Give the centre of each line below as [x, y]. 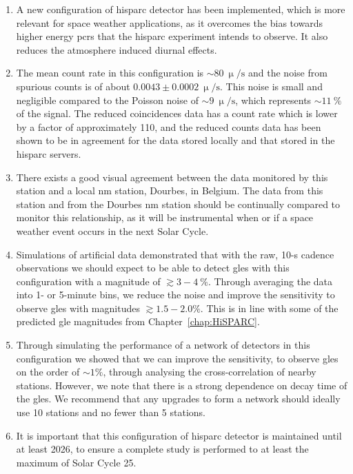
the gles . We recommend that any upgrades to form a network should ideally [178, 399]
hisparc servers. [49, 153]
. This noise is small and [271, 86]
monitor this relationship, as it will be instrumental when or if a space [165, 217]
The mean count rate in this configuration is [110, 73]
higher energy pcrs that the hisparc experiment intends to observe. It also [172, 36]
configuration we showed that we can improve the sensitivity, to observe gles [177, 358]
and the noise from [288, 73]
